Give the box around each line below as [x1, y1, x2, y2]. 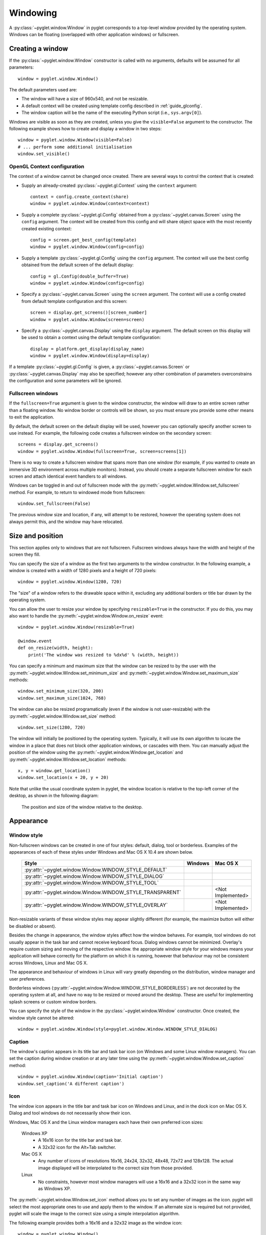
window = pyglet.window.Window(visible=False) [18, 137, 133, 143]
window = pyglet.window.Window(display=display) [30, 353, 150, 359]
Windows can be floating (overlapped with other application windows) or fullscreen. [9, 31, 180, 37]
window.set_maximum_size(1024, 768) [18, 695, 106, 701]
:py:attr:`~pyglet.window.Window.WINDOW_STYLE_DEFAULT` [24, 866, 167, 873]
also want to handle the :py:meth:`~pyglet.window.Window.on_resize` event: [9, 613, 164, 618]
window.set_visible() [18, 151, 70, 157]
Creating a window [9, 44, 68, 53]
